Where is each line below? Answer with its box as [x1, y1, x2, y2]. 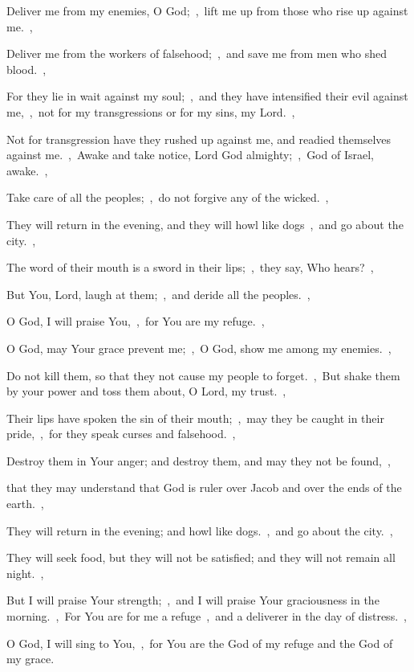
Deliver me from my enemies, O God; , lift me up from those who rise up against [6, 2, 408, 18]
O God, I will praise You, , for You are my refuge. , [6, 313, 265, 330]
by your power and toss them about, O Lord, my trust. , [6, 383, 286, 400]
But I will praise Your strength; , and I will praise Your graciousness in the [6, 592, 379, 608]
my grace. [6, 650, 55, 667]
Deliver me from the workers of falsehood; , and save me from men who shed [6, 45, 387, 62]
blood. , [6, 60, 47, 77]
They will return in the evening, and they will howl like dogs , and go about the [6, 215, 404, 232]
